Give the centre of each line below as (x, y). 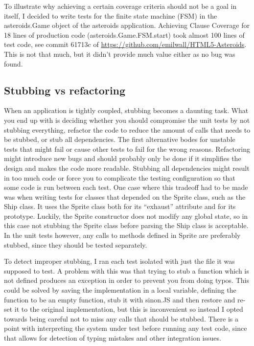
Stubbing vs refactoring (65, 90)
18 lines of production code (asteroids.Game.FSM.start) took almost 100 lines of (124, 35)
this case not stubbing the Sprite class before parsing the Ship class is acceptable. (126, 225)
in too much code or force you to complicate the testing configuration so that (120, 177)
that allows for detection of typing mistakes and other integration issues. (113, 338)
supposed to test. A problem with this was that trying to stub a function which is (127, 270)
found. (13, 63)
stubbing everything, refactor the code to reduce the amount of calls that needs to (127, 129)
